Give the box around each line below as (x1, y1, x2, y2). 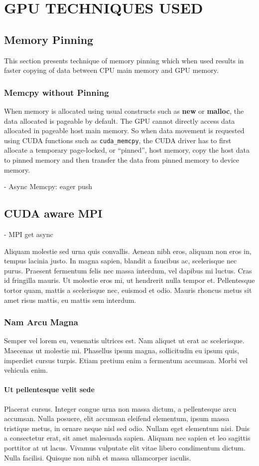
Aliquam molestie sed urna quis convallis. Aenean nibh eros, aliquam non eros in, (4, 245, 252, 256)
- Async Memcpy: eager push (4, 181, 93, 192)
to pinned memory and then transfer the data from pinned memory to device (4, 155, 240, 165)
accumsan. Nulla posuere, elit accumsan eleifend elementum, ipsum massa (4, 413, 230, 424)
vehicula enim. (4, 365, 48, 375)
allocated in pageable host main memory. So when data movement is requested (4, 125, 245, 136)
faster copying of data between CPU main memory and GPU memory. (4, 65, 219, 75)
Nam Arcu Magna (4, 316, 78, 328)
